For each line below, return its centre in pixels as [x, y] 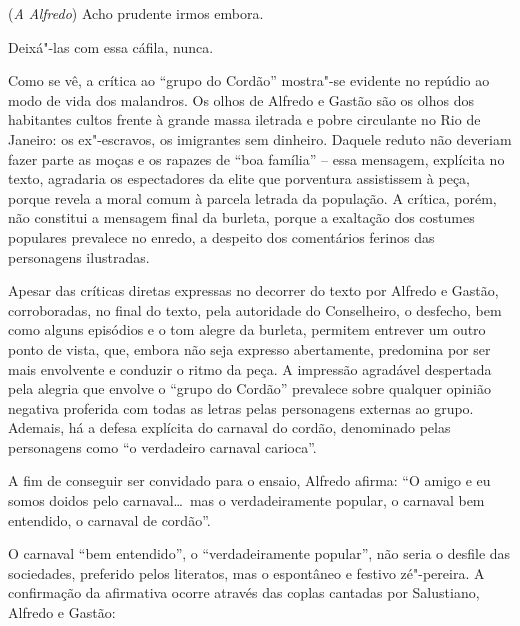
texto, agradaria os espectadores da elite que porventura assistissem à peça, [239, 178]
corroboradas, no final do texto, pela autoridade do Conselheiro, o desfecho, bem [255, 309]
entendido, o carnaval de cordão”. [109, 519]
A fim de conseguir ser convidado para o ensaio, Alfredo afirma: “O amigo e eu [249, 480]
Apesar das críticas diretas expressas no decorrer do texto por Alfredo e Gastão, [253, 290]
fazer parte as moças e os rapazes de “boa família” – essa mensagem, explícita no [256, 158]
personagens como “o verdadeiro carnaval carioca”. [162, 446]
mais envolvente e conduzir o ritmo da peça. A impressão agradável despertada [250, 368]
